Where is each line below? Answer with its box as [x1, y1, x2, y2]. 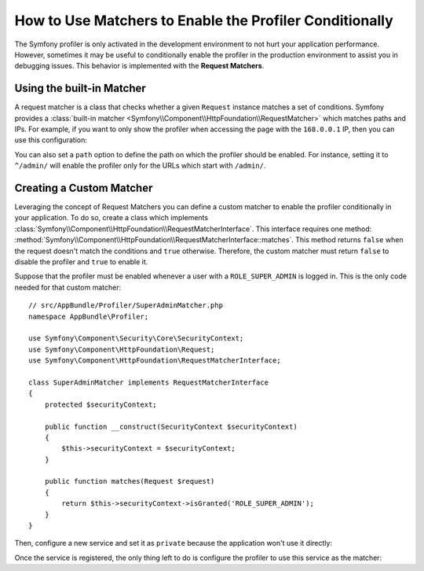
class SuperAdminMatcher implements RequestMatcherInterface [28, 378, 269, 387]
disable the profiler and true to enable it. [14, 257, 148, 267]
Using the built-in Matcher [14, 82, 147, 95]
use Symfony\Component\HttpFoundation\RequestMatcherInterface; [28, 356, 282, 365]
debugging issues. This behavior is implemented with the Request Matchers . [14, 61, 265, 71]
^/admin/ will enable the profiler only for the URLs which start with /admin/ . [14, 161, 266, 171]
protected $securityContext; [44, 400, 157, 409]
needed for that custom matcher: [14, 282, 122, 292]
